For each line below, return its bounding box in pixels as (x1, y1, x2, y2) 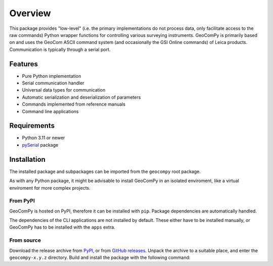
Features (9, 60, 38, 68)
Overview (9, 8, 51, 19)
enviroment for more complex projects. (9, 185, 90, 191)
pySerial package (22, 142, 59, 148)
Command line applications (22, 108, 79, 114)
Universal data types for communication (22, 87, 106, 93)
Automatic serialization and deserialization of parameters (22, 94, 141, 100)
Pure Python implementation (22, 73, 81, 79)
